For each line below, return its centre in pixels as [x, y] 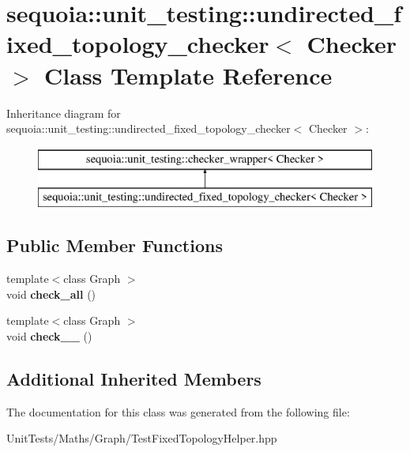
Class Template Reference [188, 75]
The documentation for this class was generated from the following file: [178, 411]
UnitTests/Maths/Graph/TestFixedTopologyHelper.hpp [142, 438]
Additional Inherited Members [134, 378]
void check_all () [51, 294]
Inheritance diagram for [64, 113]
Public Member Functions [115, 245]
